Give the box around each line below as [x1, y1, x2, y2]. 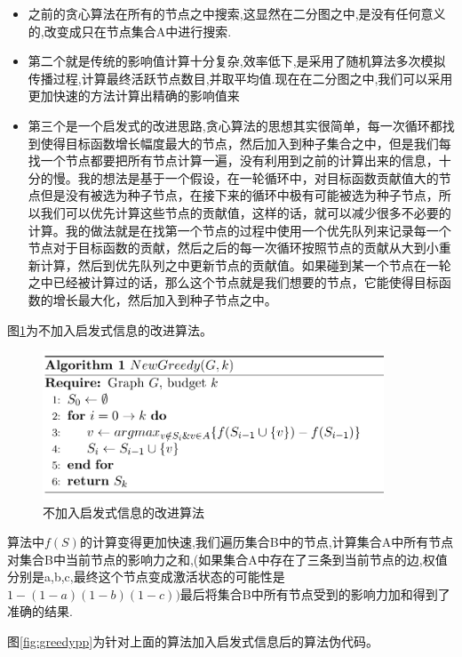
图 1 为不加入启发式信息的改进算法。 [7, 320, 212, 339]
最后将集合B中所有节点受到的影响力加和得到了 [179, 584, 450, 603]
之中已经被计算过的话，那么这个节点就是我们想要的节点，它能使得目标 [28, 273, 439, 292]
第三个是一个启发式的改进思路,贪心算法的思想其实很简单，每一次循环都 [28, 116, 442, 134]
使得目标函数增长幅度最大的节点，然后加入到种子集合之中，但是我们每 [40, 133, 451, 152]
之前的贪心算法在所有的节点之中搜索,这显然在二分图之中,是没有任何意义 [28, 4, 446, 22]
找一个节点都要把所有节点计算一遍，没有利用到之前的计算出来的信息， [28, 151, 439, 170]
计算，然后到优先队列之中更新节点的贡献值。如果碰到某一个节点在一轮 [40, 255, 451, 274]
